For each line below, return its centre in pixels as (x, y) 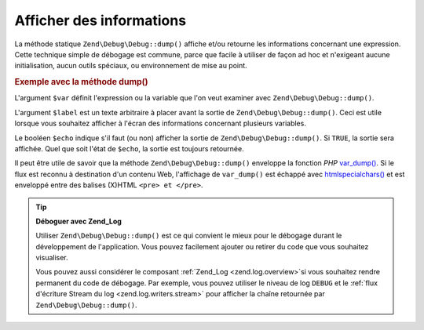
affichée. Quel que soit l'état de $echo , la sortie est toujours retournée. (129, 148)
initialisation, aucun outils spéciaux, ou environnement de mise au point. (131, 66)
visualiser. (52, 258)
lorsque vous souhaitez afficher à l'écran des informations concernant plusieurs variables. (160, 123)
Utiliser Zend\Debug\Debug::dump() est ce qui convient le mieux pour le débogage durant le (189, 236)
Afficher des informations (101, 20)
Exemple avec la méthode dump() (81, 82)
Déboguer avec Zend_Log (79, 221)
